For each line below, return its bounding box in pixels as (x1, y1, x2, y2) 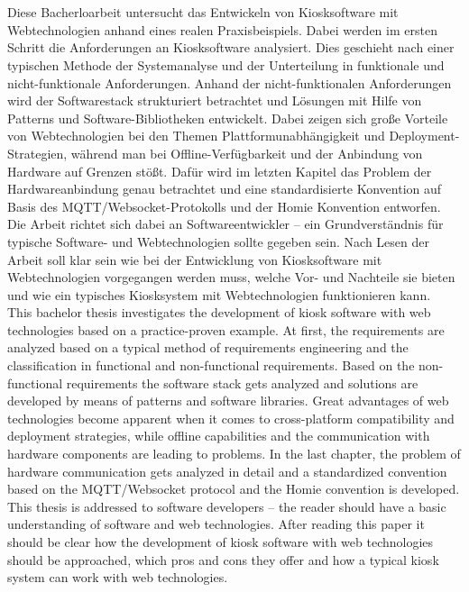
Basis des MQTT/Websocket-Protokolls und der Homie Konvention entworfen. (7, 196, 441, 215)
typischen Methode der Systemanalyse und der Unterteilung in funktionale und (7, 55, 445, 74)
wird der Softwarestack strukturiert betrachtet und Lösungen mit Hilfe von (7, 91, 422, 110)
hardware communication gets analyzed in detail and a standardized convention (7, 461, 447, 480)
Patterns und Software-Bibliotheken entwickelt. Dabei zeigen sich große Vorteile (7, 108, 448, 127)
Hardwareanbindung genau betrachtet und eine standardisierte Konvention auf (7, 179, 442, 198)
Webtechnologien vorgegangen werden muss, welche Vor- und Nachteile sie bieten (7, 268, 455, 287)
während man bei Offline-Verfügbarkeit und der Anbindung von (70, 143, 423, 162)
